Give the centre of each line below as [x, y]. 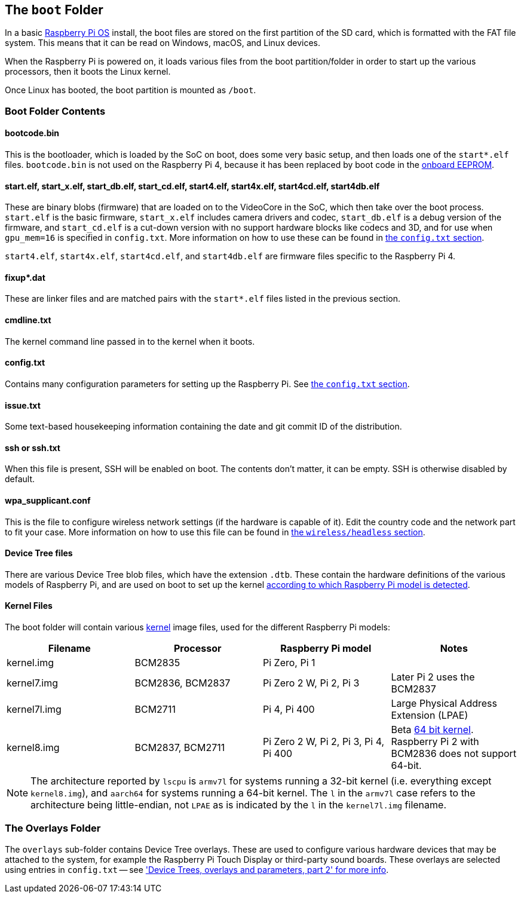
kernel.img [30, 662]
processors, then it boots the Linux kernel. [88, 72]
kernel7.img [33, 683]
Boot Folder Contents [55, 111]
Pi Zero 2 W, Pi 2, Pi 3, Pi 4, [324, 741]
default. [20, 479]
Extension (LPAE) [430, 715]
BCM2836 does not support [454, 753]
